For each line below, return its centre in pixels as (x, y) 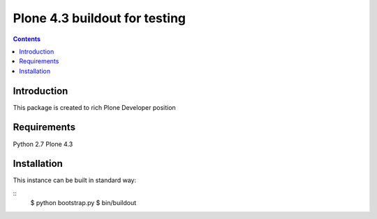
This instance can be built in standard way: (74, 180)
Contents (27, 39)
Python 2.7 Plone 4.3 (43, 144)
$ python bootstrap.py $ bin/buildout (83, 203)
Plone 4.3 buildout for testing (99, 18)
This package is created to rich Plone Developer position (94, 107)
